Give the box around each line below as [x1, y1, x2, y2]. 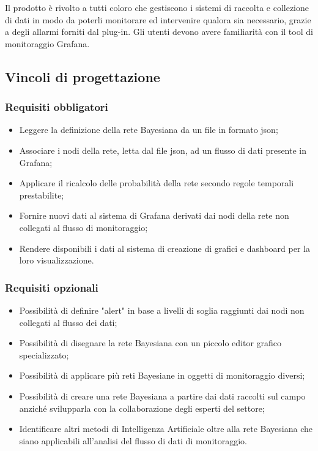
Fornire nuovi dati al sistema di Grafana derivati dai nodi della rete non [19, 209, 289, 222]
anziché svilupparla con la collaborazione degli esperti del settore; [19, 401, 265, 414]
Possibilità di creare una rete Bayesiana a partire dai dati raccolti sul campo [19, 389, 306, 402]
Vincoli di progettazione [5, 67, 160, 86]
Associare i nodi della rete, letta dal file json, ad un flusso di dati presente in [19, 143, 306, 156]
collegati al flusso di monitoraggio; [19, 221, 148, 233]
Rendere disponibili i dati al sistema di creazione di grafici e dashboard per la [19, 241, 310, 254]
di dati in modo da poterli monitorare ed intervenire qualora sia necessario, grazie [5, 13, 311, 26]
